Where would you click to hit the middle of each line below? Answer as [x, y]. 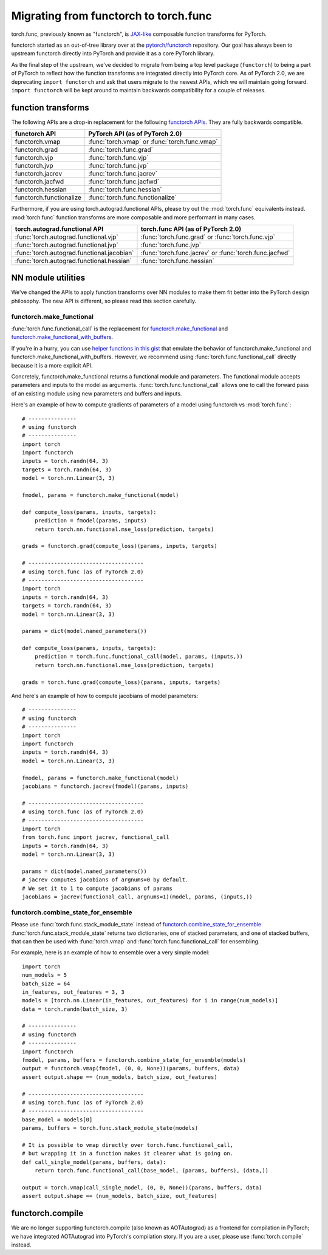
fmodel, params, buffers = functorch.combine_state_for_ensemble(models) [134, 1060]
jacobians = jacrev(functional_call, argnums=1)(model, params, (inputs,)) [137, 897]
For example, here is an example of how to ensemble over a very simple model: [110, 952]
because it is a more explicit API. [52, 365]
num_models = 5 [45, 975]
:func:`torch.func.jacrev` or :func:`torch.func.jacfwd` [215, 253]
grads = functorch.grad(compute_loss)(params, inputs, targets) [120, 546]
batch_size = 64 [46, 983]
